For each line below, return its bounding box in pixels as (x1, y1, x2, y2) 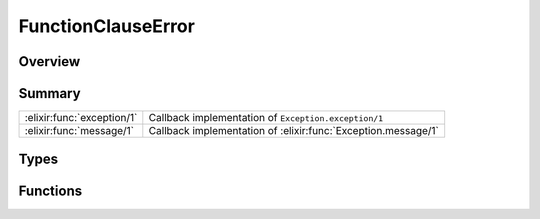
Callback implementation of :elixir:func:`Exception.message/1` (148, 124, 440, 138)
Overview (18, 53, 81, 70)
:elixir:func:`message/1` (24, 124, 135, 138)
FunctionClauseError (18, 15, 195, 37)
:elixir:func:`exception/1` (24, 111, 138, 125)
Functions (18, 182, 83, 199)
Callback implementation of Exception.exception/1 (148, 111, 384, 125)
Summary (18, 85, 81, 102)
